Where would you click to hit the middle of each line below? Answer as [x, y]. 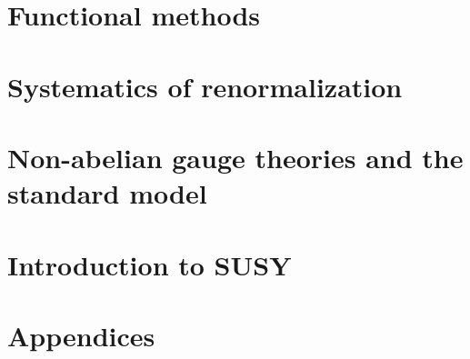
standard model [107, 193]
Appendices [81, 335]
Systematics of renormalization [205, 86]
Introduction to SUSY [150, 264]
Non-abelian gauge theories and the [235, 157]
